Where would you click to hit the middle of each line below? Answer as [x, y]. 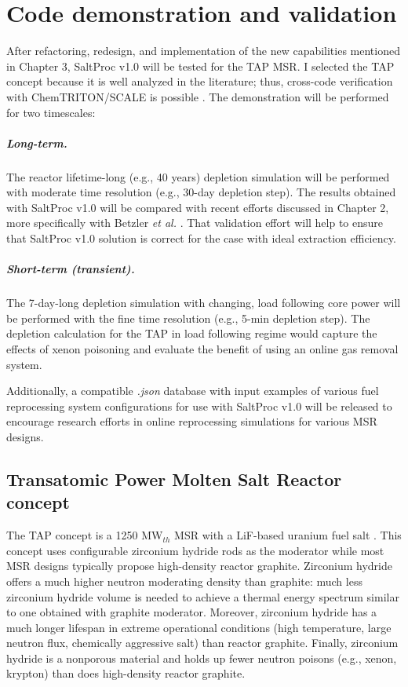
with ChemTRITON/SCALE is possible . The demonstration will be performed [198, 96]
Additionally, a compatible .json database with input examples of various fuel [193, 391]
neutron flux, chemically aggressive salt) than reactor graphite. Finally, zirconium [202, 643]
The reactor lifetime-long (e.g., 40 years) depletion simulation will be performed [198, 176]
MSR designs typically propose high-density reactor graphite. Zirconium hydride [199, 566]
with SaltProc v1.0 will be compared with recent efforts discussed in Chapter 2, [198, 207]
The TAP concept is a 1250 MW [85, 535]
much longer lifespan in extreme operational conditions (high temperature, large [199, 627]
